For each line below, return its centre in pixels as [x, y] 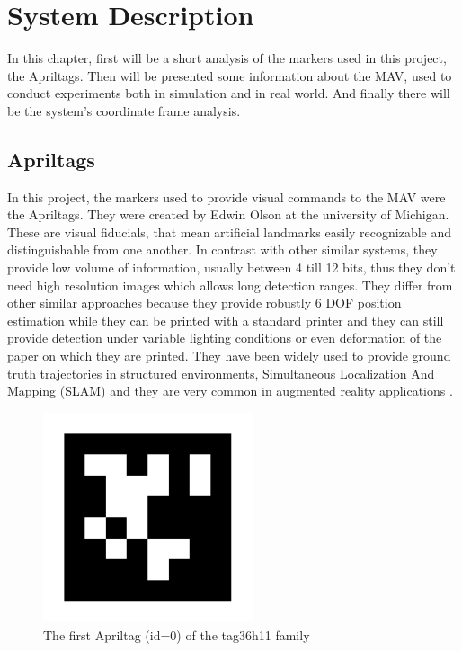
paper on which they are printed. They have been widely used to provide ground [229, 356]
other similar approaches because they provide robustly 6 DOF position [204, 303]
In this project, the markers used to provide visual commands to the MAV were [227, 196]
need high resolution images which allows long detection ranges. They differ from [230, 285]
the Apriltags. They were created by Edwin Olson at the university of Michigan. [228, 214]
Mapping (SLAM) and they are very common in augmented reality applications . [230, 391]
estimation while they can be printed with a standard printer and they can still [226, 320]
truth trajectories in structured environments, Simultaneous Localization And [221, 373]
